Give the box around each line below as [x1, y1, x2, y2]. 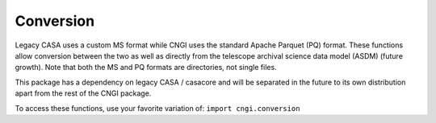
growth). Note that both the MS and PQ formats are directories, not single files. [15, 63, 278, 72]
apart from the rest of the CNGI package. [15, 88, 152, 98]
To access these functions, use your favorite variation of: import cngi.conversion [15, 103, 300, 113]
